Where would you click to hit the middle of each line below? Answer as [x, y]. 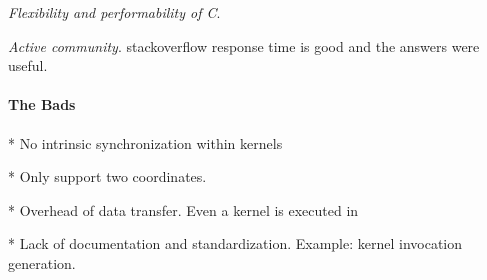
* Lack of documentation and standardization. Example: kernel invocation [235, 243]
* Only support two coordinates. [107, 176]
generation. [42, 262]
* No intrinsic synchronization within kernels [145, 142]
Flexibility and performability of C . [114, 12]
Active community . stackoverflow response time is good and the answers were [244, 45]
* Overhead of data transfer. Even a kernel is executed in [183, 209]
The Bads [42, 104]
